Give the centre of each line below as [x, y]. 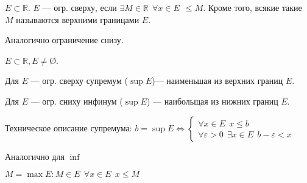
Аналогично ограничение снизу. [64, 40]
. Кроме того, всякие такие [252, 7]
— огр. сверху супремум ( [79, 81]
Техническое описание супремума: [69, 127]
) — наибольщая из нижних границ [212, 101]
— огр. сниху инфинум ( [77, 101]
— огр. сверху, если [79, 7]
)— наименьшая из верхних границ [217, 81]
